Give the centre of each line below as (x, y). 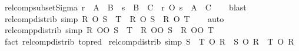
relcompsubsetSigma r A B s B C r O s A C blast (125, 7)
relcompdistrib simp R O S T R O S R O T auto (114, 18)
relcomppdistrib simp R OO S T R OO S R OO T (109, 30)
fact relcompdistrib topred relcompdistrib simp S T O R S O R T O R (149, 41)
